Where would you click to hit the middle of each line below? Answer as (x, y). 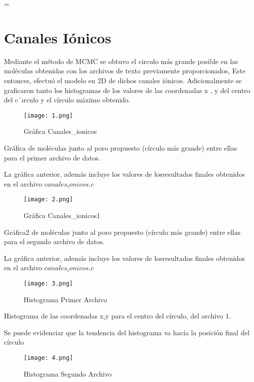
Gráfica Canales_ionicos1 (62, 215)
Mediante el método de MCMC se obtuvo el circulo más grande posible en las (121, 61)
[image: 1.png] (48, 115)
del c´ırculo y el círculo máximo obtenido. (67, 100)
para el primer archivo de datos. (52, 157)
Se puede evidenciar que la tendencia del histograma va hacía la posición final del (127, 332)
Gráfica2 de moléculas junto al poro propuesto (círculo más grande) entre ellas (122, 232)
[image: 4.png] (48, 358)
